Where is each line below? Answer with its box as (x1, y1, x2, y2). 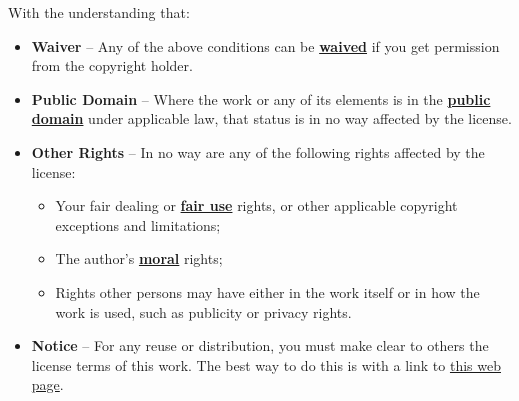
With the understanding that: (8, 2, 190, 22)
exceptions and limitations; (55, 214, 221, 235)
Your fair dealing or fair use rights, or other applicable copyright (55, 195, 458, 216)
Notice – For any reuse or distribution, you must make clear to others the (31, 335, 489, 356)
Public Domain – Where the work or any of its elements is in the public (31, 88, 491, 109)
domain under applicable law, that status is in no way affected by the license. (31, 108, 512, 129)
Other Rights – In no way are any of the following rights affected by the (31, 141, 485, 162)
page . (31, 374, 64, 395)
